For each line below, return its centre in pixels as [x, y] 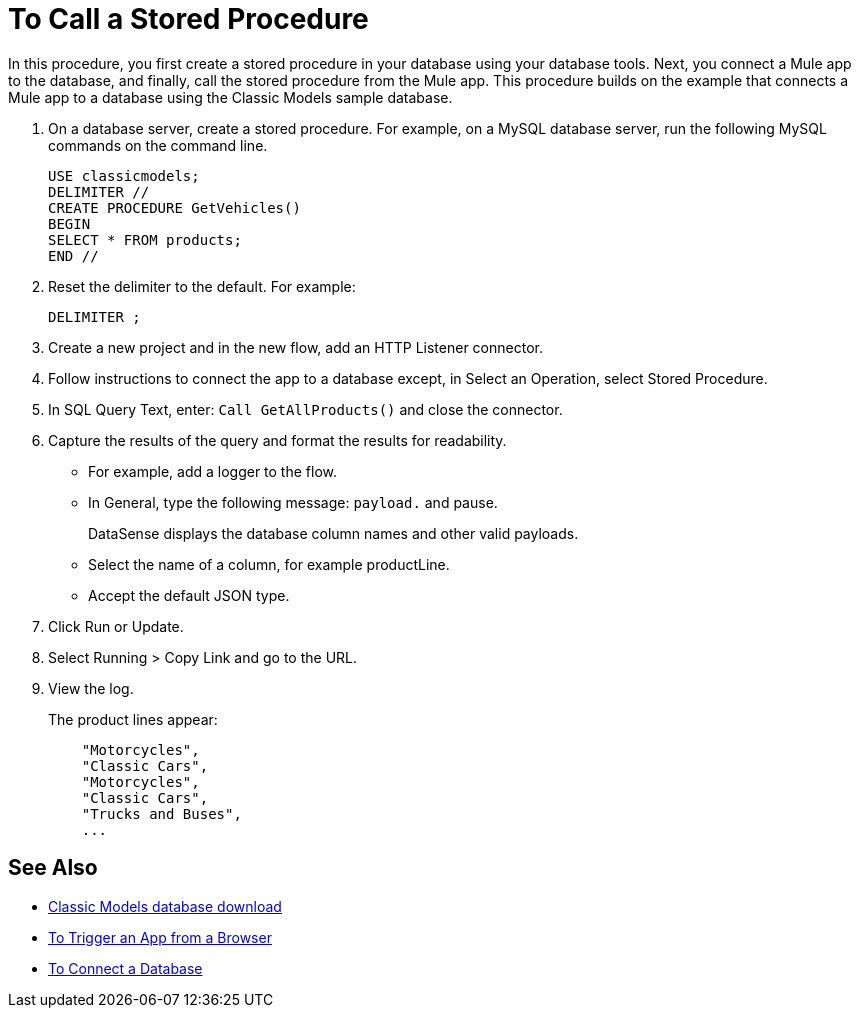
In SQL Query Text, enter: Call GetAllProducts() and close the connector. [305, 409]
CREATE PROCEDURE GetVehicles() [174, 207]
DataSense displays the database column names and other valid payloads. [333, 533]
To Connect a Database [125, 968]
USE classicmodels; [124, 175]
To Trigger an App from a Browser [160, 937]
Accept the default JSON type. [189, 595]
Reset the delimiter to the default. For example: [202, 286]
